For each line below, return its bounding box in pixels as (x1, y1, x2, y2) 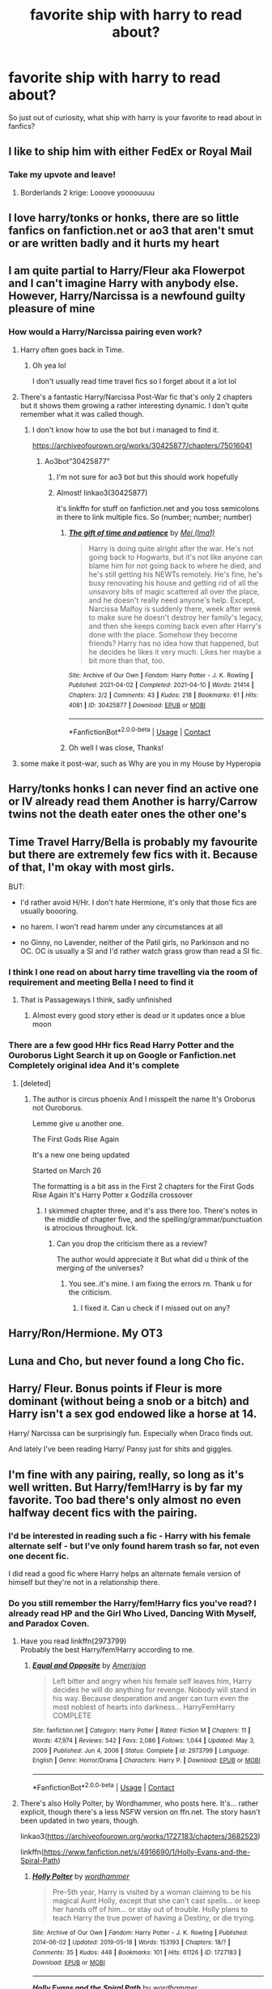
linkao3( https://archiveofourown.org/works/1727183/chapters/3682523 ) (19, 1831, 261, 1841)
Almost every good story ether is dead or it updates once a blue (32, 1011, 245, 1020)
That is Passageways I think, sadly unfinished (19, 995, 172, 1005)
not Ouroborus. (32, 1102, 83, 1112)
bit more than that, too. (88, 655, 165, 665)
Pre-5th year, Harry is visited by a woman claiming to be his (52, 1887, 252, 1897)
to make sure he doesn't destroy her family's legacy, (88, 612, 264, 622)
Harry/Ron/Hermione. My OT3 (8, 1326, 164, 1340)
